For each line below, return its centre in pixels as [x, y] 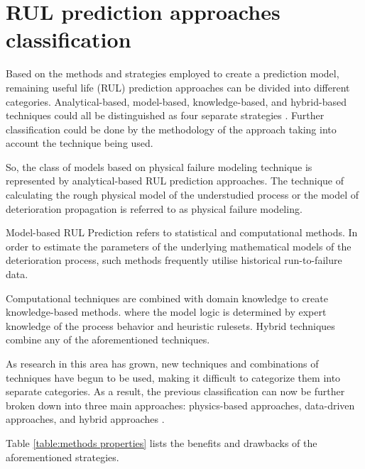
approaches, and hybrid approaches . [85, 419]
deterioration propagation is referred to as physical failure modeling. [154, 208]
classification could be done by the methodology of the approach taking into [171, 129]
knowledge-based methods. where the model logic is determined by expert [166, 312]
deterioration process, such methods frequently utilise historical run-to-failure [174, 260]
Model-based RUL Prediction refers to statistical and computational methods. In [182, 232]
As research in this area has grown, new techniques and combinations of [162, 363]
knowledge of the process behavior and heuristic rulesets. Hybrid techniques [170, 325]
